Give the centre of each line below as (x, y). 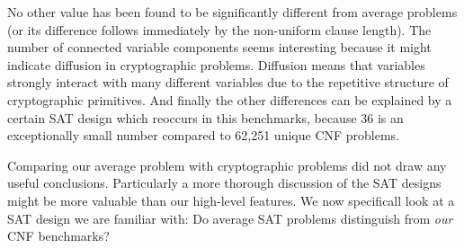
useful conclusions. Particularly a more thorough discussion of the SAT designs (224, 183)
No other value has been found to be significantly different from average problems (232, 12)
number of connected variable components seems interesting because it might (219, 47)
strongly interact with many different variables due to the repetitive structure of (228, 82)
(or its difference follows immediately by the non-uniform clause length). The (219, 29)
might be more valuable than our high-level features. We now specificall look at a (231, 200)
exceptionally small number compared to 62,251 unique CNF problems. (204, 135)
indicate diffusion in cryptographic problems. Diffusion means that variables (216, 64)
